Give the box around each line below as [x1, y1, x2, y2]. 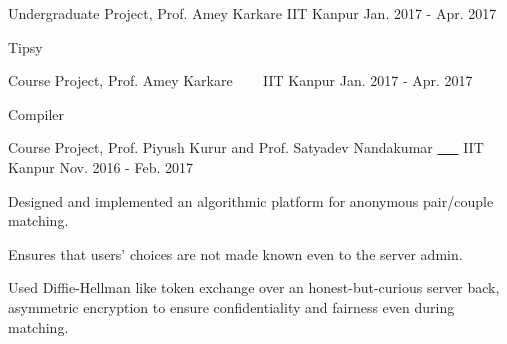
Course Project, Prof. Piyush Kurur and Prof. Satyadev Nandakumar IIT [8, 137, 484, 158]
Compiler [8, 103, 65, 124]
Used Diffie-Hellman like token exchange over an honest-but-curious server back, [8, 277, 500, 298]
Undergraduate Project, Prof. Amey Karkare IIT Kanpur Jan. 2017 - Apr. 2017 [8, 3, 497, 23]
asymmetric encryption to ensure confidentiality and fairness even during [8, 296, 455, 317]
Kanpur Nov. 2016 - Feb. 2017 [8, 156, 193, 177]
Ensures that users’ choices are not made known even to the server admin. [8, 243, 463, 264]
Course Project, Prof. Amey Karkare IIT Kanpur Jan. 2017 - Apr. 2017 [8, 70, 473, 91]
